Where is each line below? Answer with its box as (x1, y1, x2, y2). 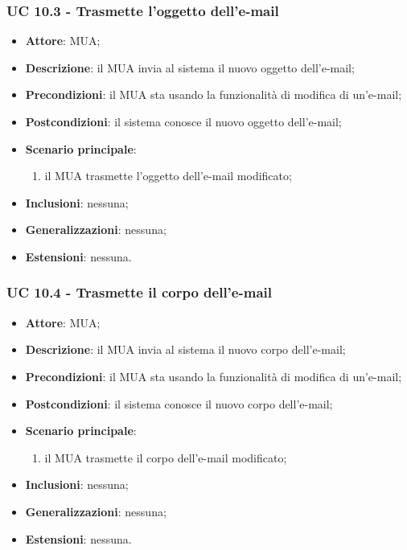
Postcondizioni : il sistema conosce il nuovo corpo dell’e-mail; (25, 395, 333, 412)
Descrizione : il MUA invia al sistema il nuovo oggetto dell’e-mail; (25, 59, 355, 76)
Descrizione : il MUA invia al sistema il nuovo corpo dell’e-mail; (25, 341, 346, 358)
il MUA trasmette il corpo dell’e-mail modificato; (44, 449, 287, 466)
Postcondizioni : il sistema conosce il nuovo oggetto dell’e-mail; (25, 113, 342, 129)
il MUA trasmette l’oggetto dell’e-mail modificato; (44, 167, 292, 184)
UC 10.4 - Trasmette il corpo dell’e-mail (6, 282, 272, 302)
